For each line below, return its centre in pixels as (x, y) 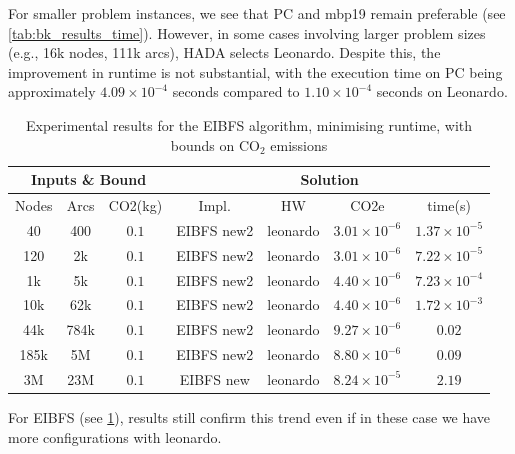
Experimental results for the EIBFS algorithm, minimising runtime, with (249, 124)
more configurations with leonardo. (115, 436)
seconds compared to (236, 91)
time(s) (449, 205)
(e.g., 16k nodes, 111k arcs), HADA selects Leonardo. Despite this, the (224, 52)
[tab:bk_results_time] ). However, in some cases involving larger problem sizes (247, 32)
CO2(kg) (135, 205)
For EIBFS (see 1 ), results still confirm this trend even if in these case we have (249, 417)
